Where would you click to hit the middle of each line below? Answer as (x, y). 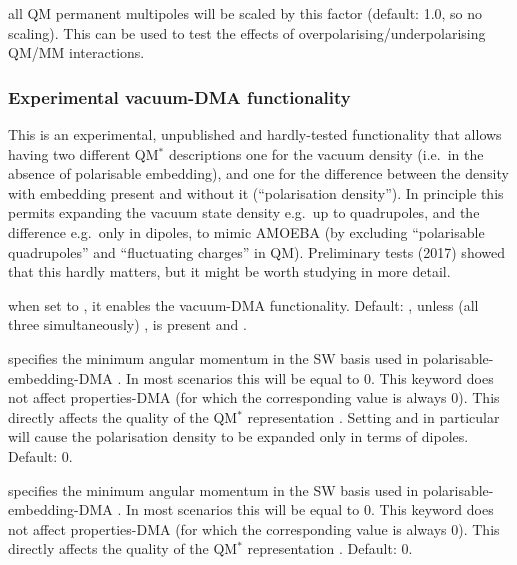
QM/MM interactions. (76, 52)
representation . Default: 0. (330, 548)
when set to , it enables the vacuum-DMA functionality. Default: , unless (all (243, 304)
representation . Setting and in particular (373, 416)
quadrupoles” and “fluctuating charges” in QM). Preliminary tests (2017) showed (256, 251)
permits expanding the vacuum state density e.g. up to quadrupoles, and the (244, 212)
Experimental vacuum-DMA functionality (179, 96)
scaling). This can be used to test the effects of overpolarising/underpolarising (247, 32)
